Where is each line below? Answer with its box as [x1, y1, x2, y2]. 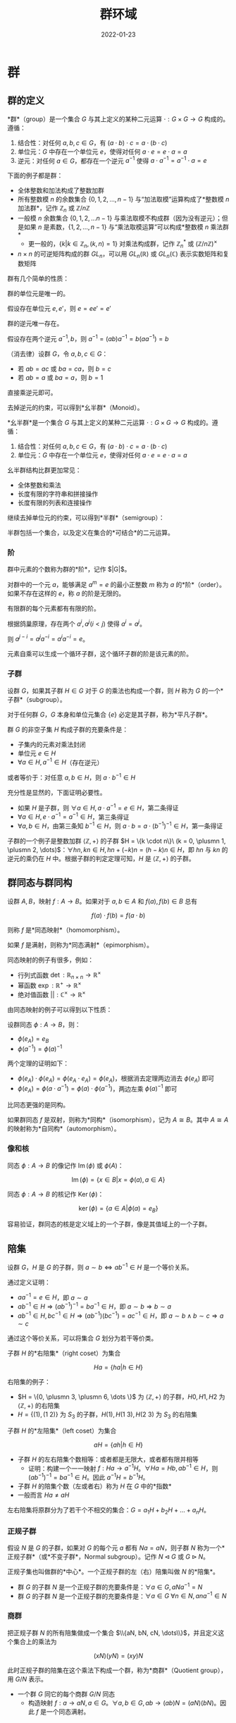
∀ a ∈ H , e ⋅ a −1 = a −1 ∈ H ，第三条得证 [17, 811, 130, 821]
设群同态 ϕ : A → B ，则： [7, 1020, 81, 1029]
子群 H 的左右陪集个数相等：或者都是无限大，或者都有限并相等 [17, 1455, 199, 1463]
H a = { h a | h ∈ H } [94, 1363, 143, 1371]
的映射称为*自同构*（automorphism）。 [7, 1125, 121, 1133]
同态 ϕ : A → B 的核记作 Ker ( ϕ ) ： [7, 1190, 104, 1198]
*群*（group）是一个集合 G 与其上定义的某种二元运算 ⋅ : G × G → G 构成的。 [7, 114, 230, 123]
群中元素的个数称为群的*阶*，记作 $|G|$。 [7, 565, 131, 574]
